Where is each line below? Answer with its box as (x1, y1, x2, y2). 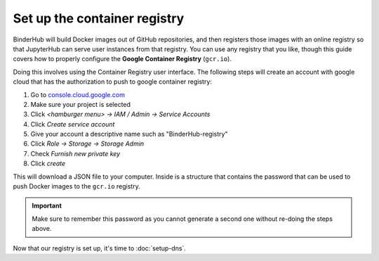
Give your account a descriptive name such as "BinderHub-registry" (30, 130, 228, 139)
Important (32, 201, 62, 210)
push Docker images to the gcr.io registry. (13, 182, 140, 191)
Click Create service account (30, 120, 115, 128)
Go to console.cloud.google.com (30, 90, 126, 98)
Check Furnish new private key (30, 149, 121, 158)
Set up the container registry (13, 11, 185, 26)
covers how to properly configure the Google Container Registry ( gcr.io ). (13, 55, 232, 63)
